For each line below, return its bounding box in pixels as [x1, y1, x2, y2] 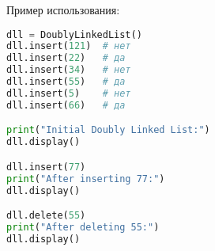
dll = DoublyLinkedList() [6, 29, 142, 40]
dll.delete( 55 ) [6, 210, 86, 222]
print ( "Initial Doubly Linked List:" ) [6, 124, 210, 136]
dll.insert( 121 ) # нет [6, 40, 131, 52]
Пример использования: [6, 2, 120, 17]
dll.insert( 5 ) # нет [6, 87, 131, 99]
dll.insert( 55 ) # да [6, 76, 126, 88]
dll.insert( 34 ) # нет [6, 64, 131, 76]
